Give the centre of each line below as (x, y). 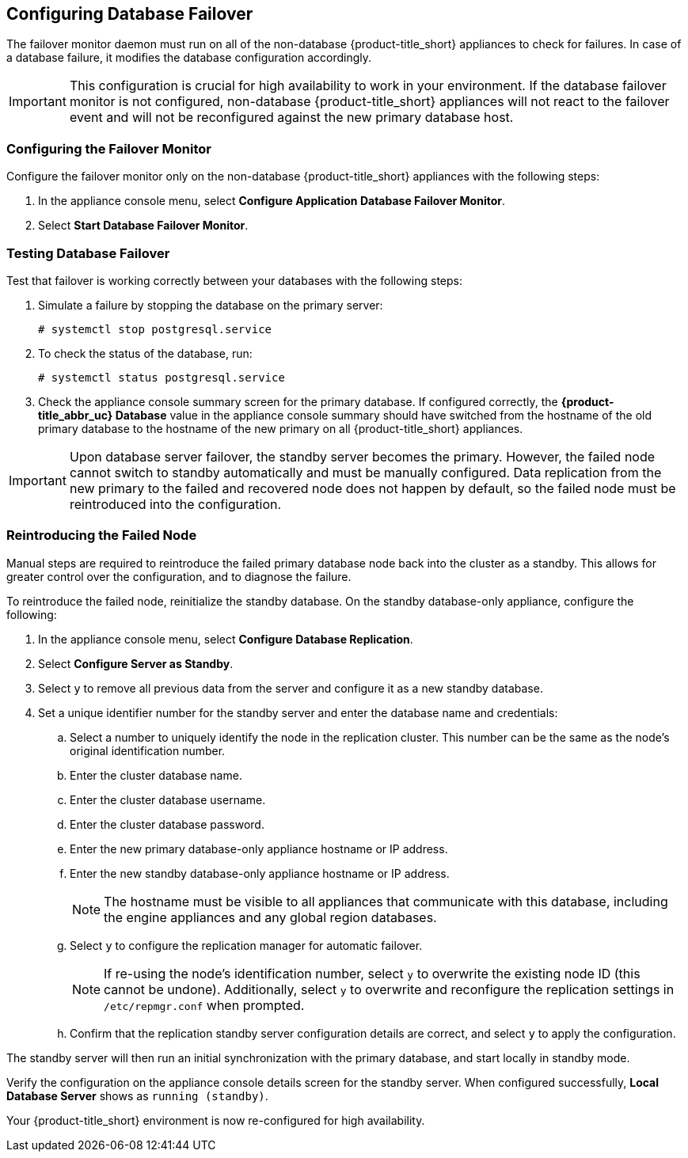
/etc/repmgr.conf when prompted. (204, 1005)
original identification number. (148, 750)
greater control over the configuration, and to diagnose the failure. (179, 576)
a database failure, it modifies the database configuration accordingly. (189, 58)
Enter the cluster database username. (168, 799)
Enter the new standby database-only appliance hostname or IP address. (260, 873)
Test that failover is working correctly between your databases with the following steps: (234, 280)
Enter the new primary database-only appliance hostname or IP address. (259, 849)
